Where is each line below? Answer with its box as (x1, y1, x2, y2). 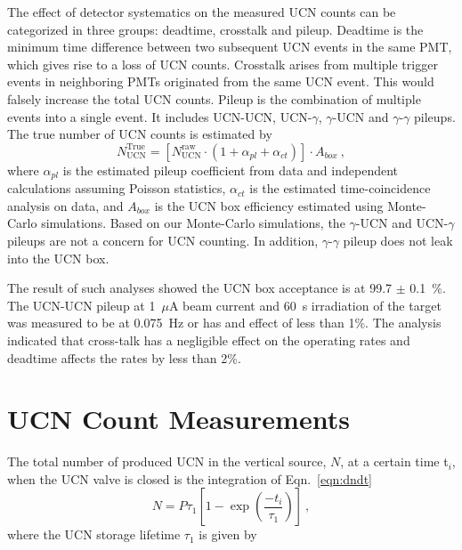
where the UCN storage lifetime (7, 525, 181, 544)
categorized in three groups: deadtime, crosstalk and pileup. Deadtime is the (7, 20, 424, 38)
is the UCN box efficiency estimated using (154, 196, 384, 214)
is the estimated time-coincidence (249, 179, 431, 198)
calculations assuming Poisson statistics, (7, 179, 226, 198)
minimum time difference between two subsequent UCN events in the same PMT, (7, 37, 452, 56)
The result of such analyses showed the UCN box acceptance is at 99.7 (7, 279, 393, 297)
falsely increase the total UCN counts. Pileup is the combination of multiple (7, 89, 421, 108)
